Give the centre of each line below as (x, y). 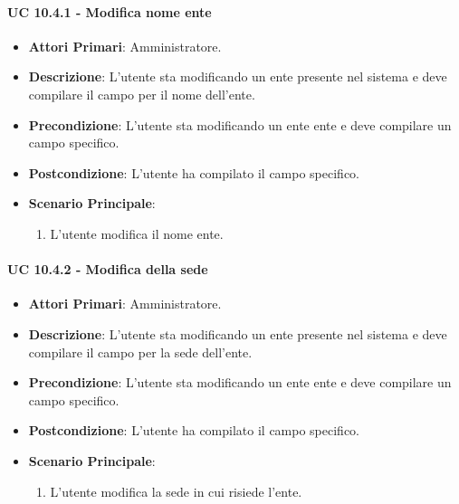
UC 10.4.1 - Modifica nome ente (110, 11)
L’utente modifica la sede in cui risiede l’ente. (176, 491)
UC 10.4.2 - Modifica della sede (108, 269)
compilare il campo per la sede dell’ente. (140, 352)
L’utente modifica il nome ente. (137, 233)
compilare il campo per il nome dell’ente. (142, 94)
